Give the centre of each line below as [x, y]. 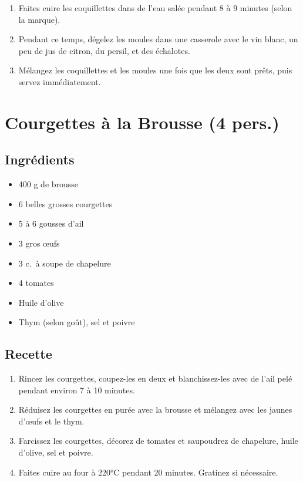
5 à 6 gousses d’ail [51, 223]
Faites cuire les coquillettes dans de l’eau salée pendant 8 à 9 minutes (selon [155, 8]
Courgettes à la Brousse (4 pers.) [142, 122]
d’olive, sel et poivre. [56, 452]
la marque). [39, 19]
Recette [28, 354]
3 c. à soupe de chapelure [65, 263]
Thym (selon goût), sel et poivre [77, 322]
